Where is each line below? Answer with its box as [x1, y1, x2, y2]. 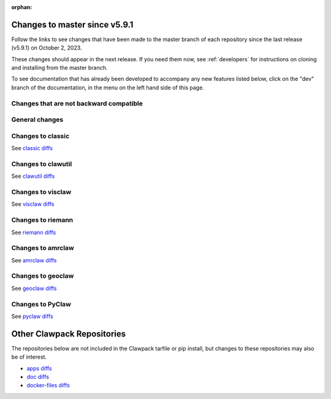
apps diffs [26, 365, 52, 372]
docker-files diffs [26, 382, 70, 389]
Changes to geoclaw [11, 272, 74, 280]
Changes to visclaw [11, 188, 72, 196]
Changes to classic [11, 132, 70, 140]
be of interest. [11, 353, 47, 361]
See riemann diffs [11, 229, 56, 236]
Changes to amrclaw [11, 244, 74, 253]
